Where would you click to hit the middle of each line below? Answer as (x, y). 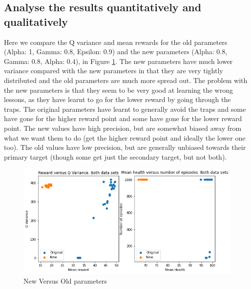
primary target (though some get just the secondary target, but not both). (115, 156)
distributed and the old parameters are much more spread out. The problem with (126, 80)
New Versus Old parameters (65, 280)
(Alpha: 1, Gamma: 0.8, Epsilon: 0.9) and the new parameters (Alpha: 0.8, (116, 52)
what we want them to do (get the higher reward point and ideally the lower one (125, 137)
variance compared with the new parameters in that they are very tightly (114, 71)
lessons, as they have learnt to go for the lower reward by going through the (117, 99)
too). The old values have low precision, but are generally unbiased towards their (125, 147)
